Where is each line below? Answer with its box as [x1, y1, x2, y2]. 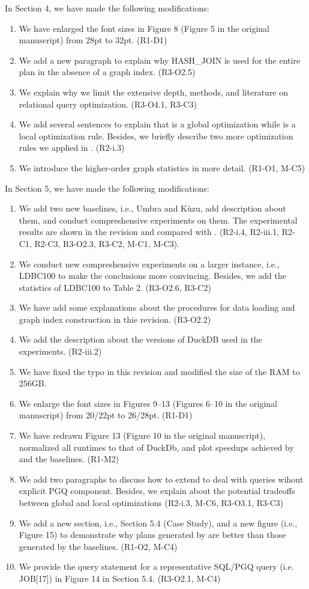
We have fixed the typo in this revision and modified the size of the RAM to [19, 365, 300, 377]
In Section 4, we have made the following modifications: [5, 2, 209, 14]
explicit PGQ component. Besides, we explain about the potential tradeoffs [19, 484, 295, 497]
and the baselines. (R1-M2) [19, 453, 119, 465]
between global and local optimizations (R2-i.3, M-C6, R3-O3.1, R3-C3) [19, 496, 284, 508]
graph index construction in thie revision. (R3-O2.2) [19, 313, 211, 325]
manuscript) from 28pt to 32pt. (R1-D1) [19, 34, 167, 46]
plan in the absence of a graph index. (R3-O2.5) [19, 66, 196, 78]
